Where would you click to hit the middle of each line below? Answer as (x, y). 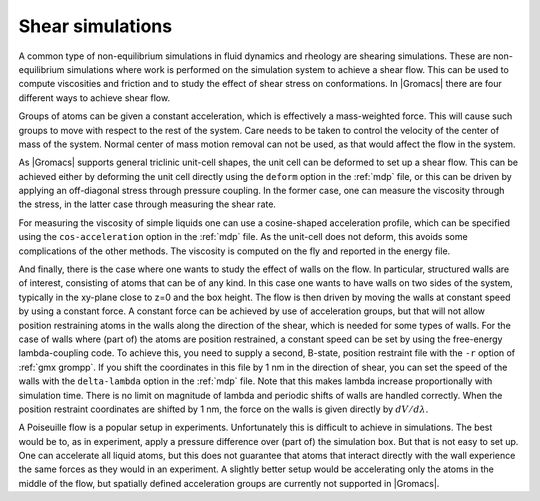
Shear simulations (95, 26)
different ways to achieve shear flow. (94, 97)
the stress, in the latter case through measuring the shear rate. (147, 204)
